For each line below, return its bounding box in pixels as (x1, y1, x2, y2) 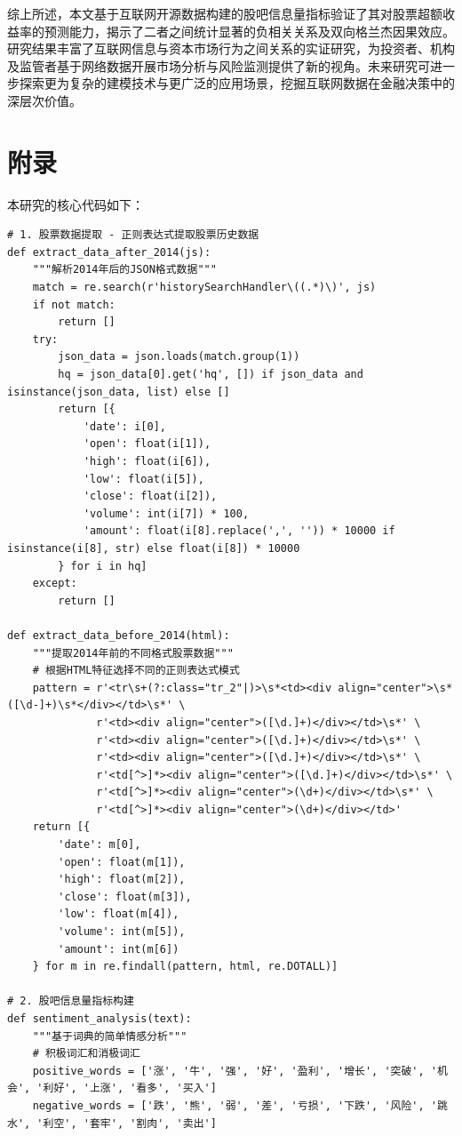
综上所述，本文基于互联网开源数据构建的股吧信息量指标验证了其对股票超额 (7, 4, 442, 22)
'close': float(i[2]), (83, 490, 218, 503)
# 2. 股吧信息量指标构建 (7, 995, 134, 1008)
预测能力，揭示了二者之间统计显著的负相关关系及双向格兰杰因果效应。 (44, 21, 455, 40)
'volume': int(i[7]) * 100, (83, 507, 250, 520)
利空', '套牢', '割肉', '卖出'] (43, 1116, 217, 1130)
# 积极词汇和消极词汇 (32, 1047, 140, 1060)
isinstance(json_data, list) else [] (7, 385, 230, 398)
